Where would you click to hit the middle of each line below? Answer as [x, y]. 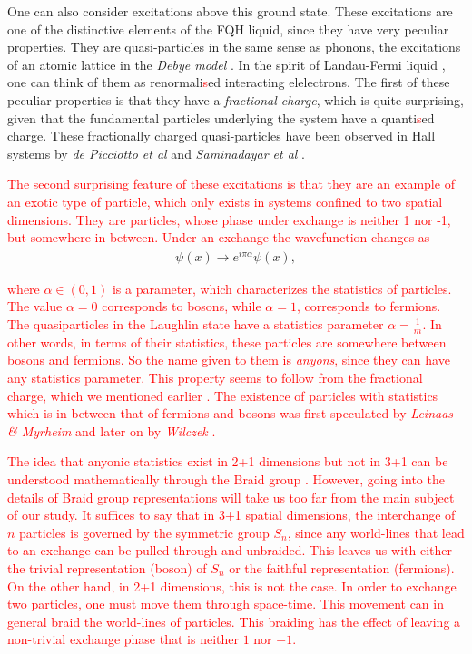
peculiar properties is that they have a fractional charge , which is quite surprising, [236, 99]
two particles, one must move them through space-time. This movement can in [226, 604]
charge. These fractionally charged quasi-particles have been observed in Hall [221, 136]
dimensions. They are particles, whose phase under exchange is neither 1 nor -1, [229, 219]
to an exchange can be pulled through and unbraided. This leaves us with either [230, 550]
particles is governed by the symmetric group [144, 532]
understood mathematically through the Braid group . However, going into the [226, 479]
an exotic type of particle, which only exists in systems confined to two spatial [225, 201]
